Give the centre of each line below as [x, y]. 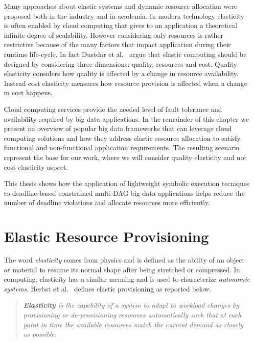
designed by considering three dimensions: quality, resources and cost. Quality [121, 64]
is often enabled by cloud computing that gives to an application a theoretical [121, 25]
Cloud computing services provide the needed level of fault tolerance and [113, 109]
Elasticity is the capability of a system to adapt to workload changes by [131, 305]
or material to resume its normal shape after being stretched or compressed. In [122, 269]
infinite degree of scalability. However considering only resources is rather [114, 35]
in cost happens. [28, 92]
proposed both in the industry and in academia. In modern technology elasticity [124, 15]
